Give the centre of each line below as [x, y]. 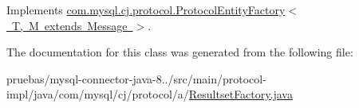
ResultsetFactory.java [241, 94]
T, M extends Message [69, 25]
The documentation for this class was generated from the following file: [180, 52]
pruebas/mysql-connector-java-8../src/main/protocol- [136, 78]
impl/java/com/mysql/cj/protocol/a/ [98, 94]
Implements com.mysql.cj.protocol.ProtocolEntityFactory [146, 10]
